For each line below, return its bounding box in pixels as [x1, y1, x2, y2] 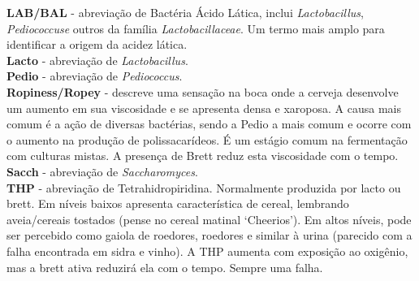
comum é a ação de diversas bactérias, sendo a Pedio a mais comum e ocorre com [6, 115, 412, 132]
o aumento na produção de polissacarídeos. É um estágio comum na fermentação [6, 131, 408, 148]
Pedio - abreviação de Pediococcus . [6, 67, 183, 84]
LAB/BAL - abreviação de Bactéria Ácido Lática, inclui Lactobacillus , [6, 4, 364, 20]
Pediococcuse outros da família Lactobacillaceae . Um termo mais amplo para [6, 19, 385, 37]
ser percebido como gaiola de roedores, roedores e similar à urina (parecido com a [6, 227, 413, 244]
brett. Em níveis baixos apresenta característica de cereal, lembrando [6, 195, 349, 212]
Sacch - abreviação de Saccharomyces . [6, 162, 198, 179]
